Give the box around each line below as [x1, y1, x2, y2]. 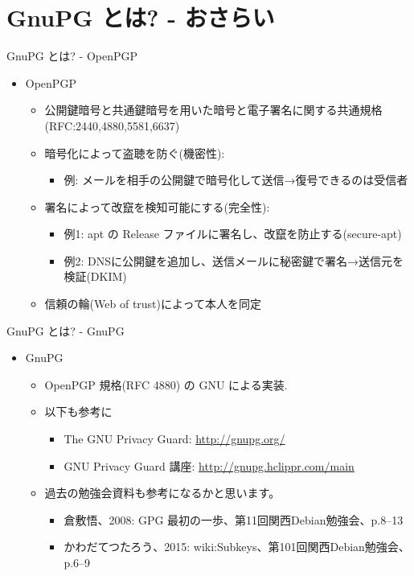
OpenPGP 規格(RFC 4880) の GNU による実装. [44, 376, 288, 393]
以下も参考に [44, 403, 113, 420]
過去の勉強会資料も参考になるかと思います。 [44, 484, 281, 501]
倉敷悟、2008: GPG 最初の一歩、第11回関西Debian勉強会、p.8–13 [64, 511, 404, 528]
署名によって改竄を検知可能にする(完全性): [44, 198, 270, 215]
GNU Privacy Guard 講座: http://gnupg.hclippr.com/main [64, 457, 355, 474]
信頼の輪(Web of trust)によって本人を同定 [44, 295, 261, 312]
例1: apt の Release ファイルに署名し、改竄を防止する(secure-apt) [64, 225, 402, 242]
